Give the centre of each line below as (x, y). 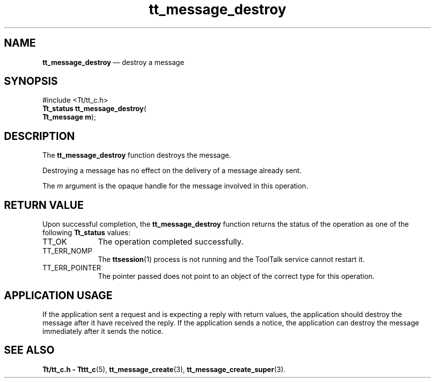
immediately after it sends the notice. (103, 331)
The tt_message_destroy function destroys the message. (137, 155)
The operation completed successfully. (171, 242)
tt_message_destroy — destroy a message (113, 62)
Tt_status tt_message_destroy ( (94, 109)
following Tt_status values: (86, 233)
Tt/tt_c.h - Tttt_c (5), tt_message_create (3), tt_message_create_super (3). (164, 369)
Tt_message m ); (69, 117)
